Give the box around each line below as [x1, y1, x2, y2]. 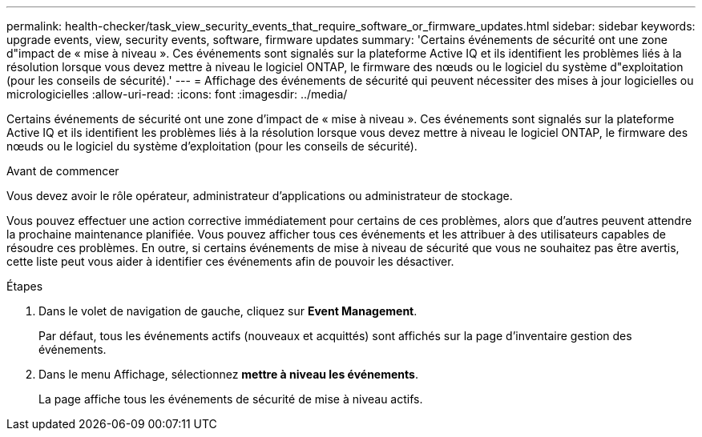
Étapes [6, 279, 43, 293]
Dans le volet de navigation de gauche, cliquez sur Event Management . [38, 304, 418, 318]
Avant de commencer [6, 164, 119, 178]
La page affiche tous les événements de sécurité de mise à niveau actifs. [38, 392, 423, 406]
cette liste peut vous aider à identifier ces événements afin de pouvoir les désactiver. [6, 255, 454, 268]
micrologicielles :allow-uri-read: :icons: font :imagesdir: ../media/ [6, 87, 348, 101]
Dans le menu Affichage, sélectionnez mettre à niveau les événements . [38, 367, 418, 381]
